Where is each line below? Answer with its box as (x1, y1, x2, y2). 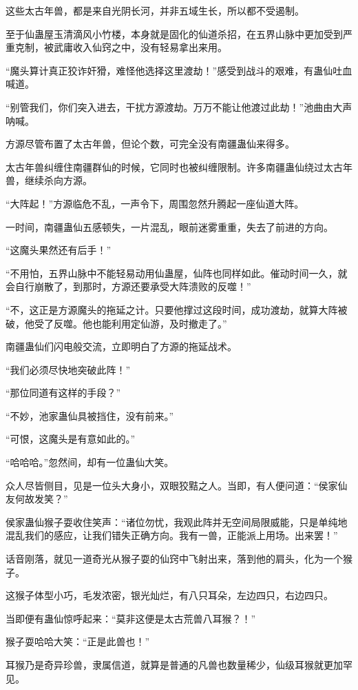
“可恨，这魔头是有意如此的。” (6, 432, 136, 446)
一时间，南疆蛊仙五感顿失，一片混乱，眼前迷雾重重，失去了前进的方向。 (6, 219, 333, 234)
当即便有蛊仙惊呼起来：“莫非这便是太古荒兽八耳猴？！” (6, 611, 256, 625)
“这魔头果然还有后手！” (6, 243, 112, 257)
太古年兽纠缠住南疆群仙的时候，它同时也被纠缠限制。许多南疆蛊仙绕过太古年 (6, 159, 352, 174)
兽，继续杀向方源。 (6, 173, 92, 187)
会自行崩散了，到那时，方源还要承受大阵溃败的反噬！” (6, 279, 251, 294)
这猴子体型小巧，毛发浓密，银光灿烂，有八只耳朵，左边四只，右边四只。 (6, 588, 333, 602)
